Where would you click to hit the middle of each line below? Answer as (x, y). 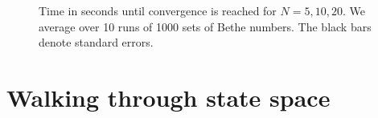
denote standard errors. (96, 42)
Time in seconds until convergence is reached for (158, 11)
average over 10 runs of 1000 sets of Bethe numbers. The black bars (205, 26)
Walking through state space (168, 98)
